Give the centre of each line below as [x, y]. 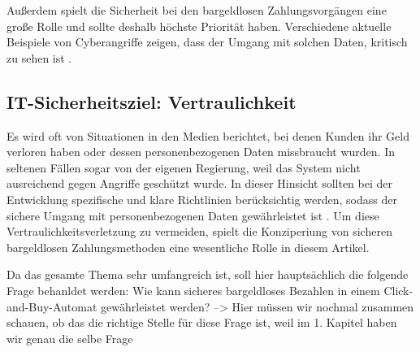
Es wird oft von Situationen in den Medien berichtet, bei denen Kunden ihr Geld [208, 135]
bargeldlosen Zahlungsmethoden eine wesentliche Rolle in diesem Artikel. [188, 247]
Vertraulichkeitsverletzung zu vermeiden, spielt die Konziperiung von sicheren [199, 231]
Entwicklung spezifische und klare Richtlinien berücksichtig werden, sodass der [202, 199]
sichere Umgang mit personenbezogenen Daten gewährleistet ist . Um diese [193, 215]
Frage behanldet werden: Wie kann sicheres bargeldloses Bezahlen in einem [193, 290]
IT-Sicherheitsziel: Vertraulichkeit [152, 101]
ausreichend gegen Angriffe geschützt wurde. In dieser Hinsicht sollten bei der [199, 183]
